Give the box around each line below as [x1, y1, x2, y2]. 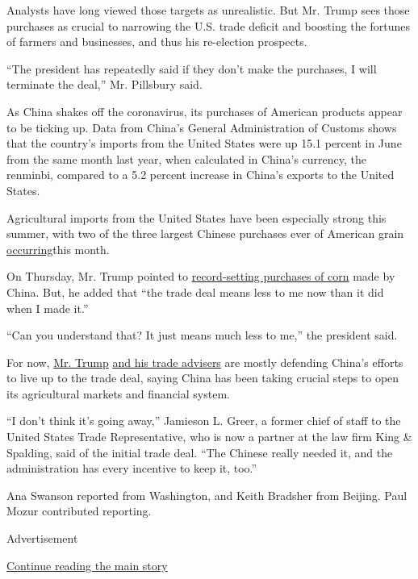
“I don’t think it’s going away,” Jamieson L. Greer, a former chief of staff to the [6, 412, 401, 429]
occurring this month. [6, 240, 110, 257]
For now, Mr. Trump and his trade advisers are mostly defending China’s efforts [6, 353, 403, 370]
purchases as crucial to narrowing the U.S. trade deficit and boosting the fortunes [6, 17, 410, 34]
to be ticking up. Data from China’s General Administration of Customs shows [6, 119, 397, 135]
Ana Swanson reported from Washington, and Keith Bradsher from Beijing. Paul [6, 486, 408, 503]
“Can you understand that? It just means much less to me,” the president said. [6, 327, 398, 344]
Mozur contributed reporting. [6, 502, 152, 519]
